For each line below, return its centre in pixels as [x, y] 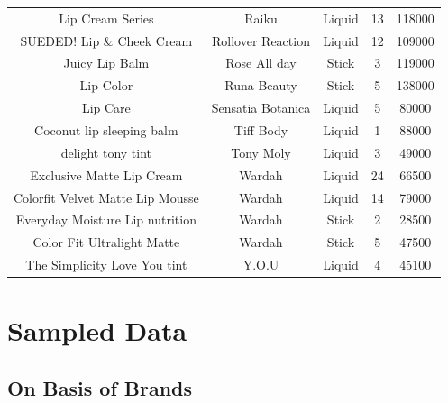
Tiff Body [261, 129]
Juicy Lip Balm [106, 63]
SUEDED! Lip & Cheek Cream [106, 40]
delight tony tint [106, 152]
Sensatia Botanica [261, 108]
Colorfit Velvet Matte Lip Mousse [106, 197]
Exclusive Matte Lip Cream [106, 174]
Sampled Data [97, 330]
